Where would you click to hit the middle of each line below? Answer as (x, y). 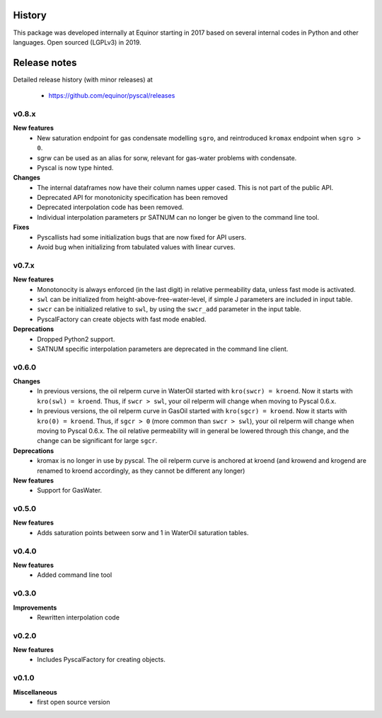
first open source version (74, 702)
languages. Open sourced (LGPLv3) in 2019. (77, 42)
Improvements (35, 607)
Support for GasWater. (70, 490)
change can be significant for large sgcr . (97, 441)
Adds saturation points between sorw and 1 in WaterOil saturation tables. (143, 532)
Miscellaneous (35, 692)
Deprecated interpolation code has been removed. (110, 207)
